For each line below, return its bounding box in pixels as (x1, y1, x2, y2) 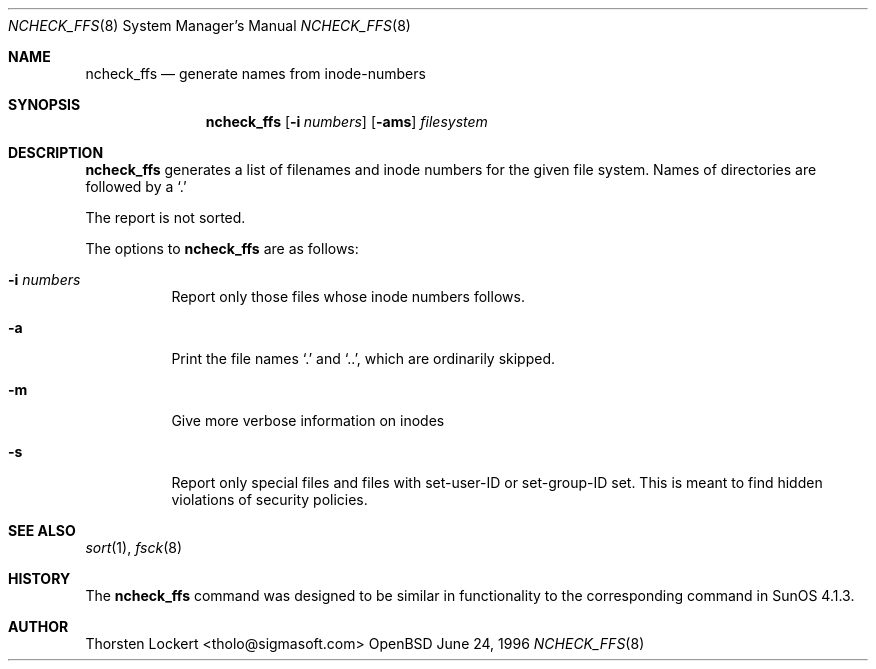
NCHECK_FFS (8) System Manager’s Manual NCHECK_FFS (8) (8, 17, 411, 34)
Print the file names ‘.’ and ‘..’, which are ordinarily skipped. (171, 350, 556, 367)
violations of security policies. (171, 491, 368, 508)
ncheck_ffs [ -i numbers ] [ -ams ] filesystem (205, 113, 488, 130)
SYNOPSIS (8, 96, 81, 113)
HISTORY (8, 570, 71, 587)
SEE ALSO (8, 522, 76, 539)
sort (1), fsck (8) (85, 539, 183, 556)
